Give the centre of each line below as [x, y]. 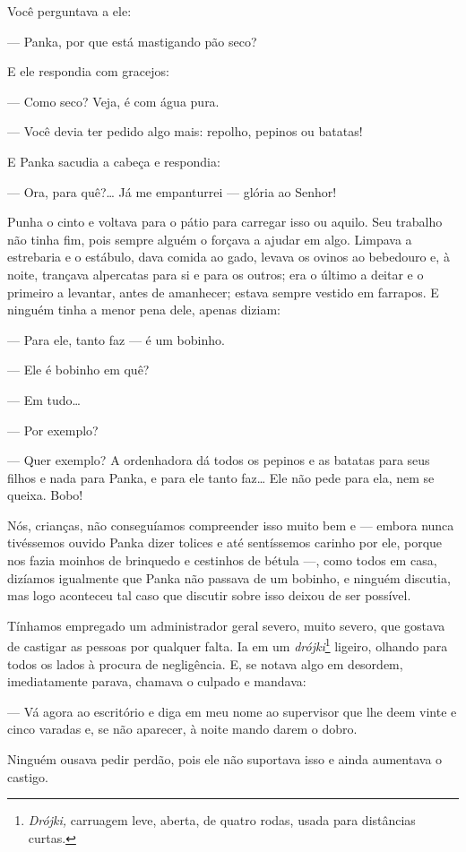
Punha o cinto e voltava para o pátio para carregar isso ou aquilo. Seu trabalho [225, 222]
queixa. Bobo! [45, 495]
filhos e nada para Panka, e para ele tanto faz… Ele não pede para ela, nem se [221, 477]
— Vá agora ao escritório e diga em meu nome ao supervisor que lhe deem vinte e [232, 711]
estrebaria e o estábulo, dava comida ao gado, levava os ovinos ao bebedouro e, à [229, 257]
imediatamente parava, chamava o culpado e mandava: [157, 681]
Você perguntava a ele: [69, 11]
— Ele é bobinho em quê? [78, 370]
